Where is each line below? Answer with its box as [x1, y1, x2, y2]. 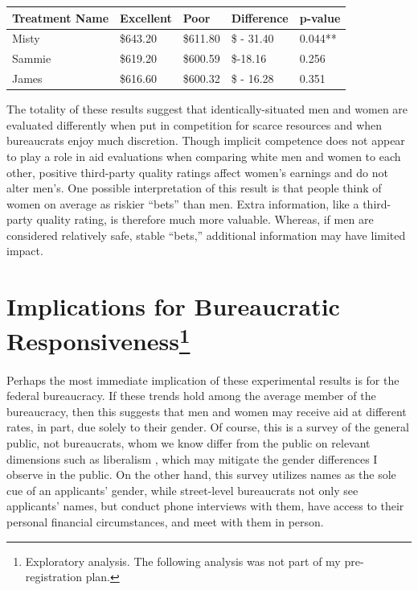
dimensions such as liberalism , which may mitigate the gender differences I [6, 450, 378, 467]
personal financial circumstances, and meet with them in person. [6, 514, 324, 530]
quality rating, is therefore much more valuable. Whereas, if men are [36, 211, 374, 228]
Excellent [120, 9, 172, 26]
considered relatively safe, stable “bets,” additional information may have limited [6, 226, 406, 243]
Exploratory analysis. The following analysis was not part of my [25, 552, 341, 569]
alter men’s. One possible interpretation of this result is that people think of [6, 179, 382, 196]
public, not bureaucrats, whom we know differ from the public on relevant [6, 435, 371, 452]
